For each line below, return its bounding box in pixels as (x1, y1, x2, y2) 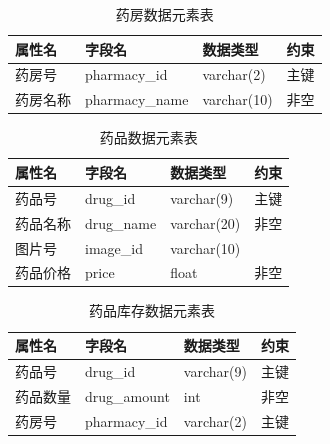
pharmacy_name (85, 89, 189, 110)
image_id (85, 237, 143, 258)
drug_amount (85, 385, 170, 406)
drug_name (85, 212, 157, 233)
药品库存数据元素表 (88, 300, 215, 321)
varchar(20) (170, 212, 241, 233)
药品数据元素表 (99, 127, 198, 148)
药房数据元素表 (115, 4, 214, 24)
